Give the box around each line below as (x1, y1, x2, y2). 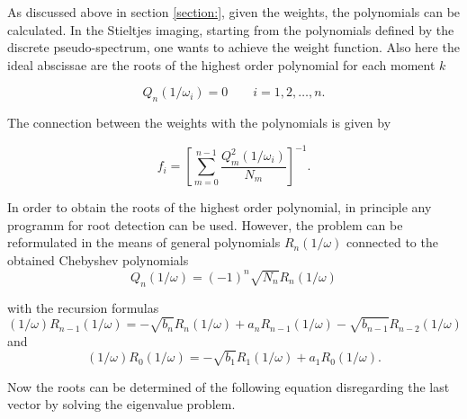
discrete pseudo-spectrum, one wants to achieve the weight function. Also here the (7, 38, 460, 57)
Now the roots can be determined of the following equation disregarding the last (7, 377, 450, 396)
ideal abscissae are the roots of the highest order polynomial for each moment (7, 55, 436, 74)
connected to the (346, 233, 438, 252)
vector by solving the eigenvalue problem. (7, 395, 236, 414)
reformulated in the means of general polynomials (7, 233, 281, 252)
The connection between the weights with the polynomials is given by (7, 113, 391, 132)
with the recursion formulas (7, 298, 159, 316)
